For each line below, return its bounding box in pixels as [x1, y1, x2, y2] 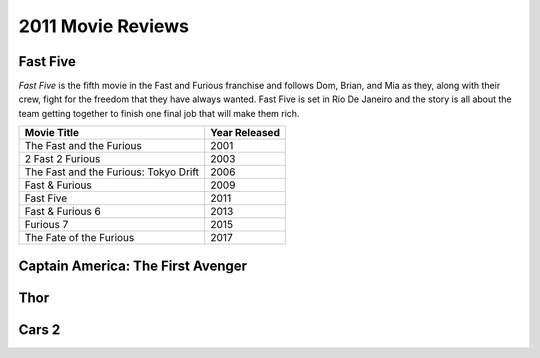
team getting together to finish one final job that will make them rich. [18, 107, 300, 119]
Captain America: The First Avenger [18, 257, 248, 274]
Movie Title [24, 126, 80, 140]
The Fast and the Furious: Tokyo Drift [24, 165, 200, 179]
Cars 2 [18, 321, 61, 338]
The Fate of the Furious [24, 231, 135, 245]
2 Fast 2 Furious [24, 152, 101, 166]
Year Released [210, 126, 280, 140]
